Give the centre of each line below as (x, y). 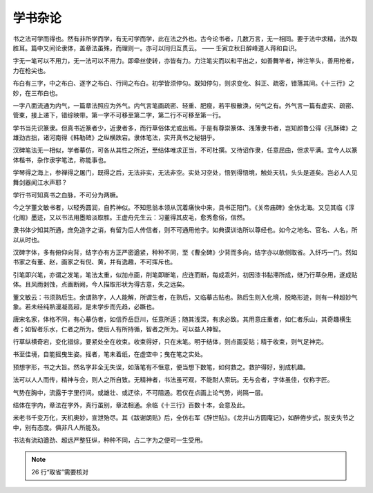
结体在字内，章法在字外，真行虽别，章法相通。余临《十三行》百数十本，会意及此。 (131, 405)
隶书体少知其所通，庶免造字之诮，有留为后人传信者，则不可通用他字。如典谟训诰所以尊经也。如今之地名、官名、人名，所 (185, 230)
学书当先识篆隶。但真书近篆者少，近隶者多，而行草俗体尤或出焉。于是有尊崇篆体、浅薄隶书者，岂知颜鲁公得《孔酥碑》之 (185, 128)
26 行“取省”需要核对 (60, 472)
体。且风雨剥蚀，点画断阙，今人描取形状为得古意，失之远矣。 (101, 284)
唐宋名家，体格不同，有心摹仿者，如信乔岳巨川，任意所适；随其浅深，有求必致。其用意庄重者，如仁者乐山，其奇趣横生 (182, 319)
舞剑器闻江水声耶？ (40, 182)
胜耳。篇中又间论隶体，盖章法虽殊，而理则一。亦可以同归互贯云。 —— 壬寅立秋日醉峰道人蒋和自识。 (156, 48)
